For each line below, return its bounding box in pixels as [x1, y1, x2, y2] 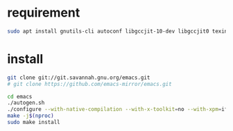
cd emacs [7, 93, 33, 100]
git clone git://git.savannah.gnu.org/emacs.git [7, 74, 150, 81]
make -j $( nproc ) [7, 112, 54, 119]
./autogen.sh [7, 99, 45, 107]
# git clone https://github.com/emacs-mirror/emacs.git [7, 80, 172, 87]
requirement [7, 5, 80, 21]
